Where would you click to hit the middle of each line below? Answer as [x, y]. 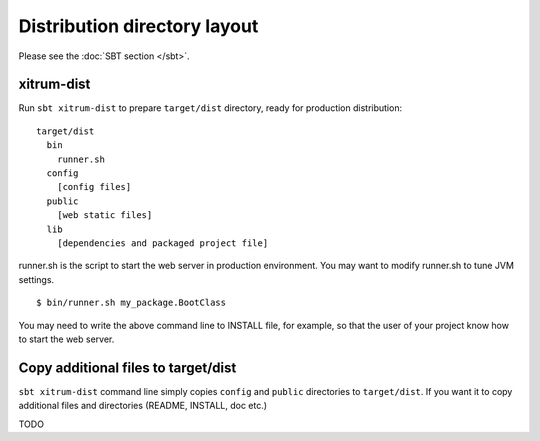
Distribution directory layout [138, 26]
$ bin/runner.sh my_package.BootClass [131, 303]
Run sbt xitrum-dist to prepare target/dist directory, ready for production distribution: [210, 108]
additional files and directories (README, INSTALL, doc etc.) [143, 406]
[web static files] [104, 215]
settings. [36, 279]
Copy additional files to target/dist [127, 367]
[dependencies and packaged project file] [162, 243]
